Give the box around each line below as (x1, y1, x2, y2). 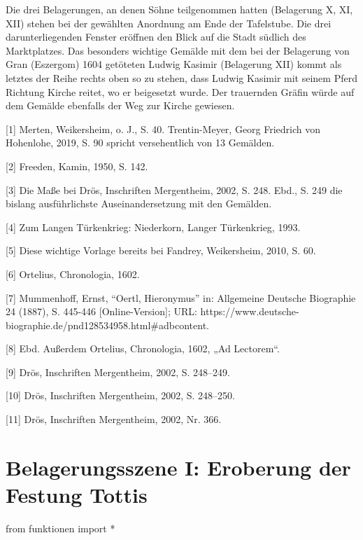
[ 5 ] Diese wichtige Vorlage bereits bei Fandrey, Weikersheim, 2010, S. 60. (6, 243, 316, 258)
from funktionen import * (6, 520, 115, 535)
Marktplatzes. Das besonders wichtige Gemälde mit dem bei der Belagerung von (6, 43, 350, 57)
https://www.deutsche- (200, 304, 299, 319)
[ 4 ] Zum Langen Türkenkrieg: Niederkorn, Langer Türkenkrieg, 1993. (6, 219, 301, 234)
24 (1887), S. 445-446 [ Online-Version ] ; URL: (6, 304, 197, 319)
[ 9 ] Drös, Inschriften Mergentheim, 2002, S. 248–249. (6, 364, 230, 379)
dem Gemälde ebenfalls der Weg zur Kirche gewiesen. (6, 98, 235, 113)
